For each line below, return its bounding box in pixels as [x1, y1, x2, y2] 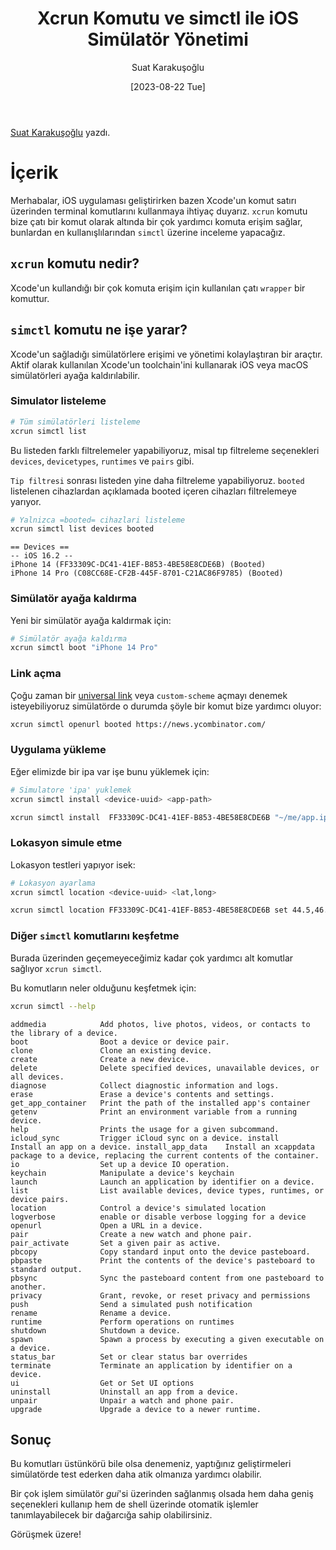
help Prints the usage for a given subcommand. [10, 1124, 280, 1134]
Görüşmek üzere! [10, 1528, 82, 1541]
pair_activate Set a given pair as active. [10, 1238, 222, 1248]
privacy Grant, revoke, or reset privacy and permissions [10, 1290, 311, 1301]
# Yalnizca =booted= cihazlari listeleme [10, 515, 186, 525]
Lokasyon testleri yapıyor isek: [10, 858, 136, 871]
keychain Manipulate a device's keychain [10, 1168, 235, 1178]
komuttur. [10, 292, 50, 304]
